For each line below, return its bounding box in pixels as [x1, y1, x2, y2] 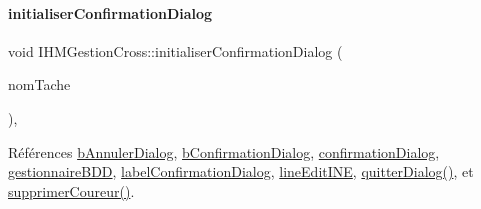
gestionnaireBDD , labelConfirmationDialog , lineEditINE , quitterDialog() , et [8, 161, 474, 182]
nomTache [8, 74, 71, 95]
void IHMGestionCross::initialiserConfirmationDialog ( [8, 40, 343, 61]
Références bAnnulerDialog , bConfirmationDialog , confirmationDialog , [8, 141, 440, 162]
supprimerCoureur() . [8, 180, 135, 201]
